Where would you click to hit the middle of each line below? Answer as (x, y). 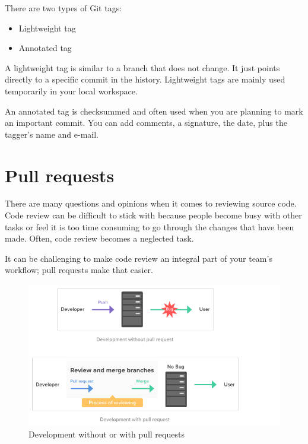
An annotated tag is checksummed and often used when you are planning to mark (154, 111)
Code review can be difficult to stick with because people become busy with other (153, 215)
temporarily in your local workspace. (71, 91)
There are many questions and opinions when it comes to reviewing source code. (151, 203)
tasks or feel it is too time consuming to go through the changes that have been (150, 226)
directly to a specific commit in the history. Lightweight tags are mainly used (145, 79)
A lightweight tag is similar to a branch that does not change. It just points (142, 67)
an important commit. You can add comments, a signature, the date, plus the (146, 123)
